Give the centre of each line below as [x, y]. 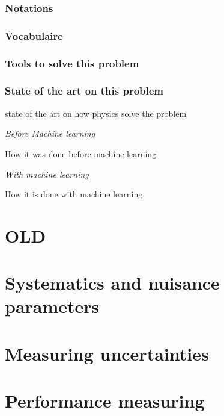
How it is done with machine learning [74, 194]
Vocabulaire [34, 35]
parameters [52, 306]
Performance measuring [105, 401]
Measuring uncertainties [107, 353]
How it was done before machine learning [81, 153]
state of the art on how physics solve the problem [96, 113]
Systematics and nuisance [112, 283]
